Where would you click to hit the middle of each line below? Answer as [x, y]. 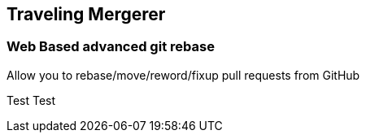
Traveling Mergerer [86, 14]
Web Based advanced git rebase [111, 47]
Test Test [31, 100]
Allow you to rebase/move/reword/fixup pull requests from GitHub [183, 75]
